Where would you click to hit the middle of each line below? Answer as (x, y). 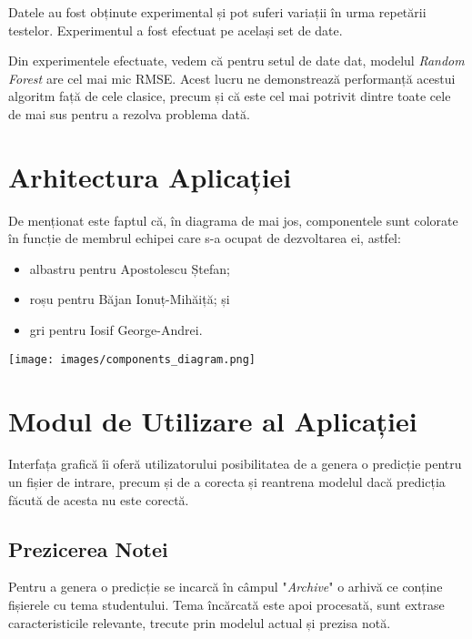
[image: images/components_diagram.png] (132, 359)
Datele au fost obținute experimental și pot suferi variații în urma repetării (217, 12)
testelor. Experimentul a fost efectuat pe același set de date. (176, 30)
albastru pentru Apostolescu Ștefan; (130, 268)
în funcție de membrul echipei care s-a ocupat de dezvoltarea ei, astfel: (205, 238)
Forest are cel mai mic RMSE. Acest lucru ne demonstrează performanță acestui (232, 78)
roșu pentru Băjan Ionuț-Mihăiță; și (130, 299)
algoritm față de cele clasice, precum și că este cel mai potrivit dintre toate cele (230, 96)
